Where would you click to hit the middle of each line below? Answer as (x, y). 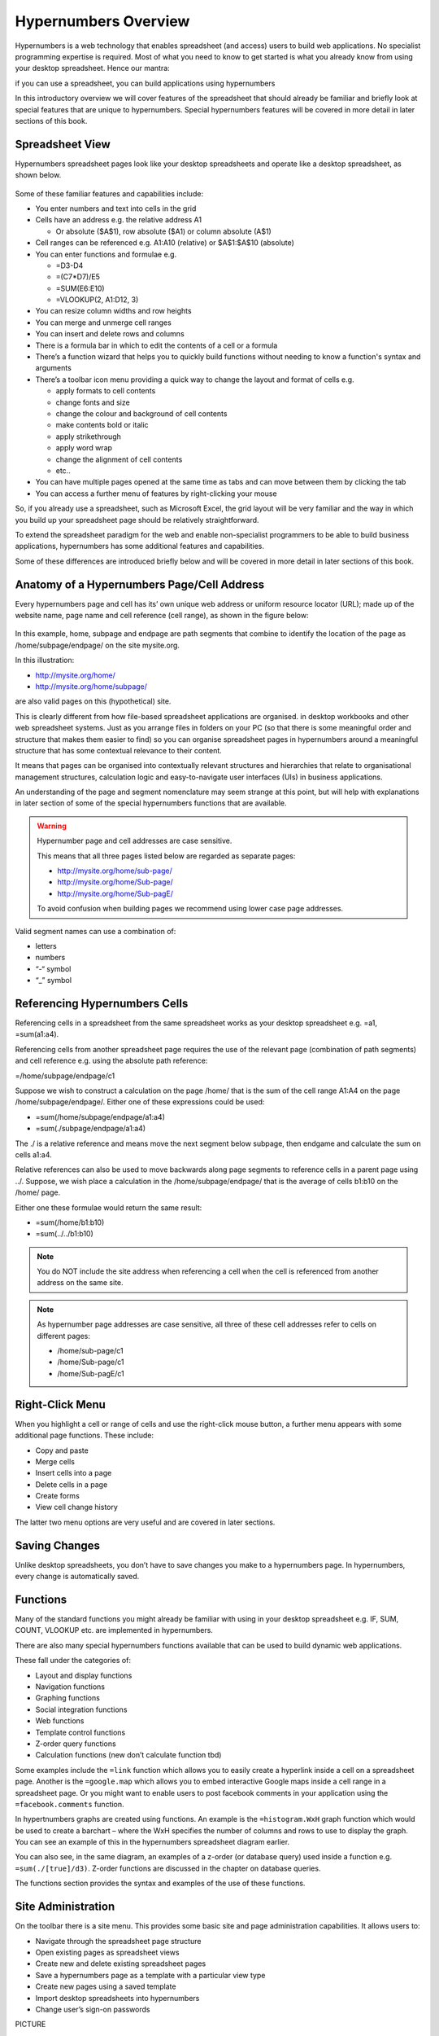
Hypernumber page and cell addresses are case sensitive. (135, 841)
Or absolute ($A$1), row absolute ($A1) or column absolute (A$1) (163, 231)
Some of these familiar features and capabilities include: (109, 193)
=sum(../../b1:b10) (64, 1234)
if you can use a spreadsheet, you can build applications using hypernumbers (145, 83)
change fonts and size (93, 402)
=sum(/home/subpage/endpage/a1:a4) (100, 1117)
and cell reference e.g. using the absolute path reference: (111, 1061)
